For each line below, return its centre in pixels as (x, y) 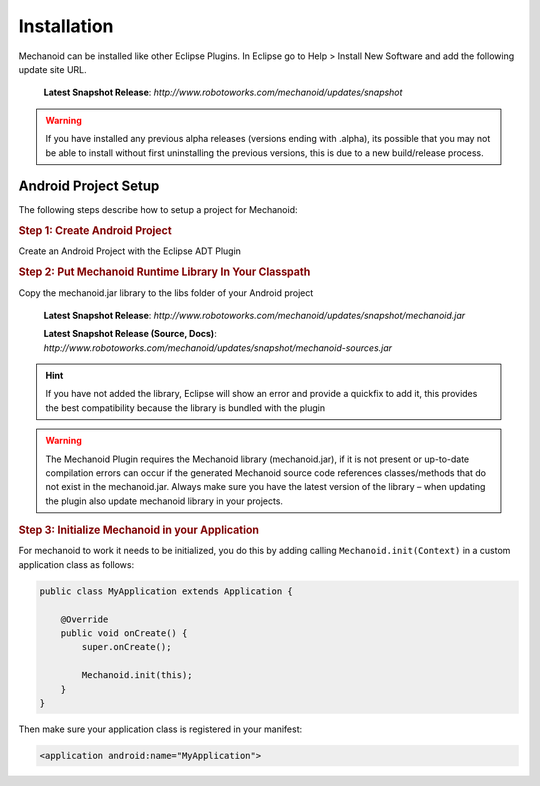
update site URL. (52, 69)
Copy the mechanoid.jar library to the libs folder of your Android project (166, 292)
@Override (84, 619)
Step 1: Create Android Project (95, 231)
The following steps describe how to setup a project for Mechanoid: (158, 210)
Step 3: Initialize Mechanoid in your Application (139, 530)
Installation (66, 26)
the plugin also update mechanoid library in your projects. (164, 501)
